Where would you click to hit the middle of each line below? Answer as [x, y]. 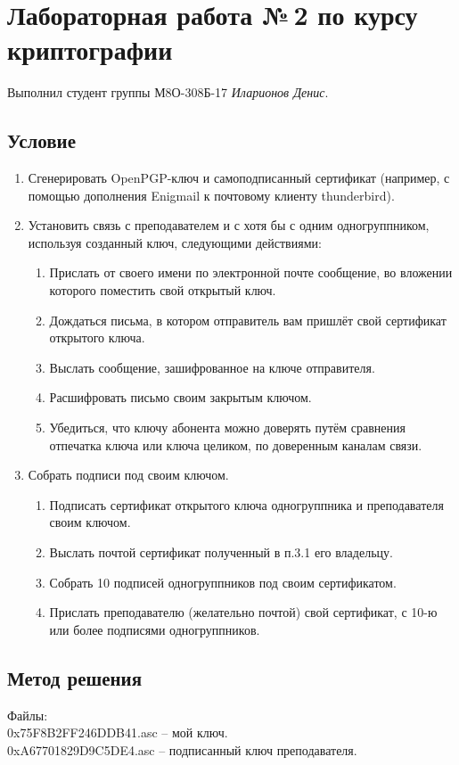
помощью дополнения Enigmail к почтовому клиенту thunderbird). [211, 195]
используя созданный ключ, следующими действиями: [175, 242]
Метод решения [75, 677]
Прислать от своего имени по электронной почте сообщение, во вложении [251, 272]
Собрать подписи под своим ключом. [128, 475]
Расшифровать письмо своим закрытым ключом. [180, 397]
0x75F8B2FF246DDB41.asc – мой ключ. [118, 732]
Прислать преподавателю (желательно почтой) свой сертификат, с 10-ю [243, 612]
